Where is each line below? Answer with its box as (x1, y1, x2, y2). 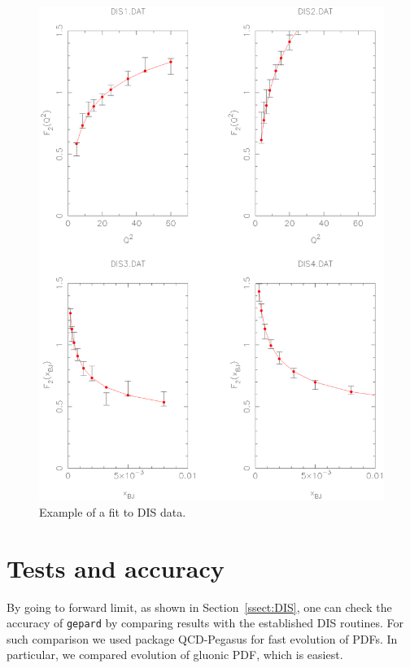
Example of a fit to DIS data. (39, 503, 186, 520)
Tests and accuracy (7, 551, 225, 584)
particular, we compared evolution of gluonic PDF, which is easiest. (7, 646, 343, 663)
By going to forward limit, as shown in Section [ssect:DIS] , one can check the (7, 598, 392, 615)
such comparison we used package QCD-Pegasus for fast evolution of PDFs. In (7, 630, 398, 647)
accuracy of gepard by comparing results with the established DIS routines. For (7, 614, 404, 631)
